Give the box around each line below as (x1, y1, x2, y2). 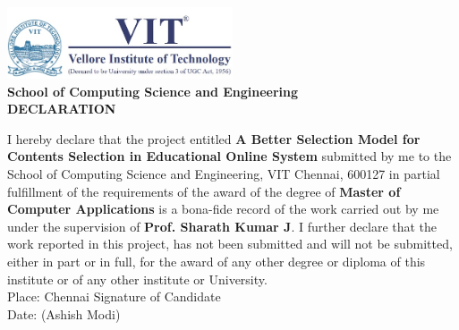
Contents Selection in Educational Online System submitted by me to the (7, 147, 452, 165)
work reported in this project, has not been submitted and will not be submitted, (7, 234, 453, 253)
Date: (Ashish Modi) (7, 304, 121, 323)
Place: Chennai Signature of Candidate (7, 287, 221, 306)
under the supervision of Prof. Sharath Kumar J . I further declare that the (7, 216, 438, 235)
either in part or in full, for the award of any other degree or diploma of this (7, 252, 426, 271)
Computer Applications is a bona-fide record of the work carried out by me (7, 199, 439, 218)
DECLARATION (7, 99, 116, 118)
